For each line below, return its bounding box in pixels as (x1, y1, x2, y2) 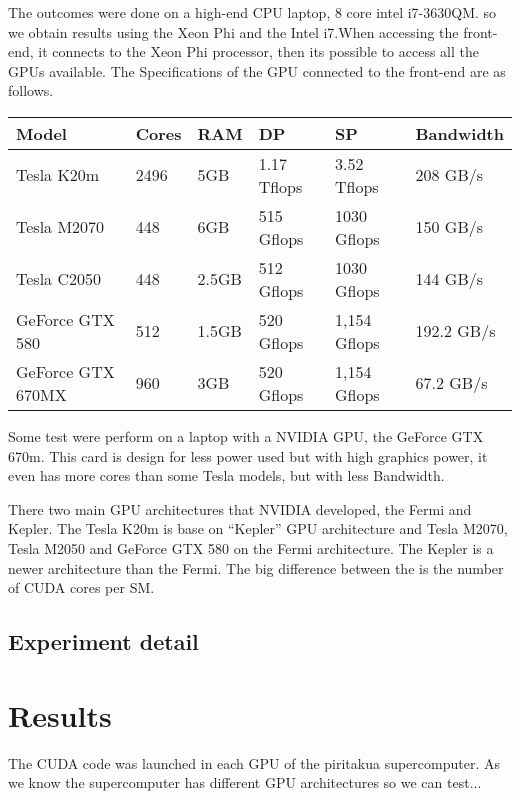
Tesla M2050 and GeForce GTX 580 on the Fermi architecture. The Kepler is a (8, 537, 494, 558)
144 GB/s (415, 267, 484, 291)
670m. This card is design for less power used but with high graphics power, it (8, 445, 488, 466)
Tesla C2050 (16, 267, 101, 291)
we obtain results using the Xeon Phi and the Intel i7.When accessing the (8, 21, 459, 42)
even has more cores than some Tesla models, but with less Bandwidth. (8, 465, 445, 486)
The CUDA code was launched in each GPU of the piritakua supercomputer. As (8, 752, 500, 773)
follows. (8, 80, 54, 101)
